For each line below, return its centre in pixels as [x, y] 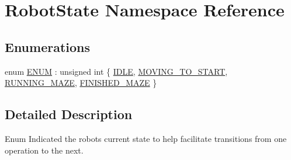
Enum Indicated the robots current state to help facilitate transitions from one [146, 138]
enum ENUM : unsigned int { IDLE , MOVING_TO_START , [116, 71]
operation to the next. [44, 150]
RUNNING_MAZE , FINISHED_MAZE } [81, 83]
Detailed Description [69, 114]
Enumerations [48, 46]
